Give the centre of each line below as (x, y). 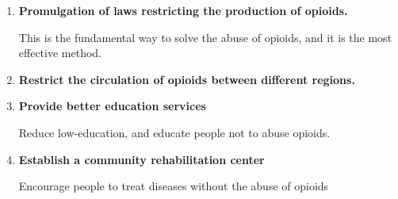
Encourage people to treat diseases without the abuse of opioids (174, 186)
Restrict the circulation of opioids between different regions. (187, 79)
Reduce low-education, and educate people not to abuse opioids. (174, 132)
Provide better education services (112, 106)
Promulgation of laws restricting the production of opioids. (183, 10)
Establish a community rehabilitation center (142, 159)
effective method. (60, 53)
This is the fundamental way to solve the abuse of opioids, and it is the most (205, 37)
